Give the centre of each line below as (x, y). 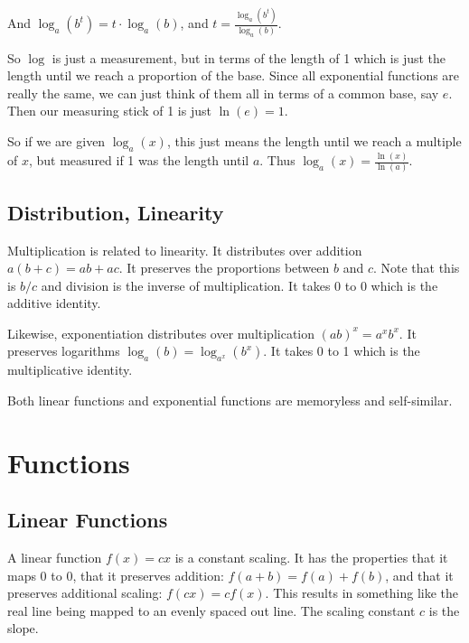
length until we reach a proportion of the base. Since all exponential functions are (234, 75)
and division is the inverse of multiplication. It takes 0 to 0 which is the (239, 285)
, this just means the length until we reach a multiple (314, 140)
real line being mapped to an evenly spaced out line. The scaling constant (211, 610)
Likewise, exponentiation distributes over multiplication (161, 333)
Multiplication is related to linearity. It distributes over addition (185, 250)
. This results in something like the (362, 593)
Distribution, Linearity (116, 212)
